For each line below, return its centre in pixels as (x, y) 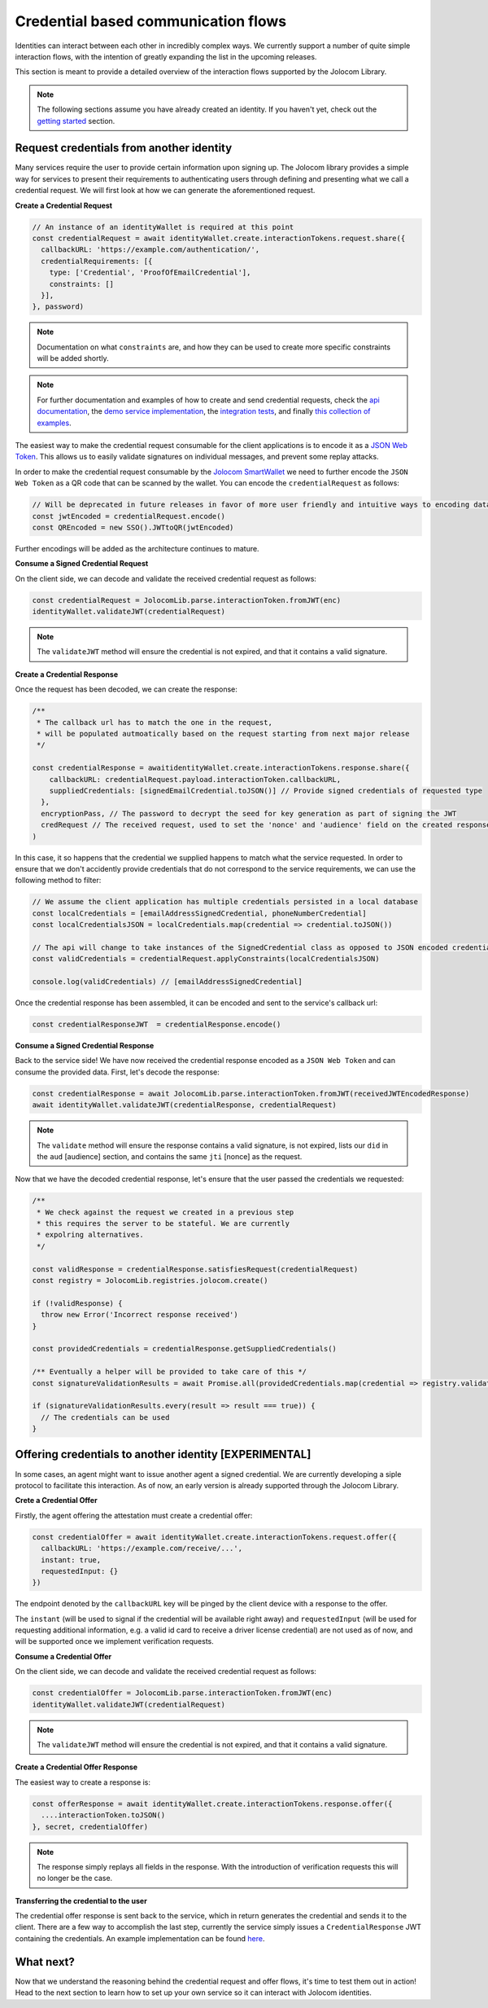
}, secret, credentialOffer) (90, 1826)
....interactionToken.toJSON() (103, 1815)
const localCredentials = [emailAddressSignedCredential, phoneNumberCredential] (200, 913)
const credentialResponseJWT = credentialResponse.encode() (157, 1024)
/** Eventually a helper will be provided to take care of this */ (170, 1372)
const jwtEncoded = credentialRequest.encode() (129, 516)
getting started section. (76, 121)
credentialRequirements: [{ (97, 261)
